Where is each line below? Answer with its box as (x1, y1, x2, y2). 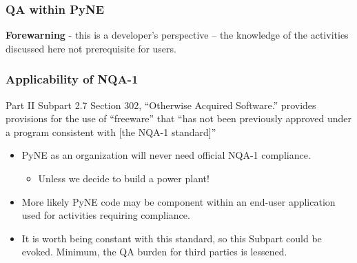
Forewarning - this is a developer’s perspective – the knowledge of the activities (6, 28, 349, 42)
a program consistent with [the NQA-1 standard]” (6, 124, 216, 139)
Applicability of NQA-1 (6, 70, 139, 88)
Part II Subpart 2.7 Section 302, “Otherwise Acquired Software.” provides (6, 97, 316, 112)
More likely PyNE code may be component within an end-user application (21, 194, 336, 208)
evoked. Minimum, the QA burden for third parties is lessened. (21, 244, 287, 259)
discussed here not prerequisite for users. (6, 41, 176, 55)
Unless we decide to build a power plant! (38, 171, 210, 185)
